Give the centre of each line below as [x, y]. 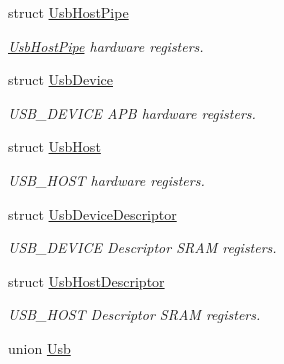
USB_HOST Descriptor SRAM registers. [134, 314]
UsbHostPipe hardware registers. [106, 45]
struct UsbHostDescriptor [86, 280]
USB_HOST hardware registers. [106, 179]
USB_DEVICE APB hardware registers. [132, 112]
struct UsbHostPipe [68, 12]
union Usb [39, 347]
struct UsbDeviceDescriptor [92, 213]
